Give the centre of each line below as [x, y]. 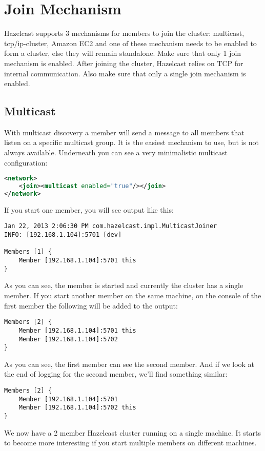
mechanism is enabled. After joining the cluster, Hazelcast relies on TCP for [124, 63]
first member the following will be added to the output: [91, 305]
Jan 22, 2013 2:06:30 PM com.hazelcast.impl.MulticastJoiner [111, 226]
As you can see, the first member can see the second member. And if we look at [129, 364]
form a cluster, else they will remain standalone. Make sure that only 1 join [123, 53]
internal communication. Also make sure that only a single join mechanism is [125, 73]
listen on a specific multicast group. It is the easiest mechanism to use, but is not [131, 142]
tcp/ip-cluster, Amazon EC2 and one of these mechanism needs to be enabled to [130, 43]
